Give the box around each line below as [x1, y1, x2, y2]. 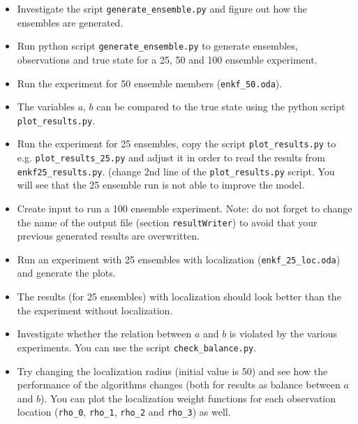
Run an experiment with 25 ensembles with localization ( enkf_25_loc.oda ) [17, 251, 341, 266]
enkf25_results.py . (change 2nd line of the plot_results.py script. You [17, 163, 335, 178]
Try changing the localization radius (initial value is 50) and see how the [17, 363, 328, 378]
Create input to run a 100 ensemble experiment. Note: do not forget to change [17, 200, 352, 215]
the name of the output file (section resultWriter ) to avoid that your [17, 214, 318, 229]
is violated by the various [229, 326, 338, 341]
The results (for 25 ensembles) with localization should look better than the [17, 289, 341, 304]
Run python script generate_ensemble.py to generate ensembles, [17, 38, 298, 53]
